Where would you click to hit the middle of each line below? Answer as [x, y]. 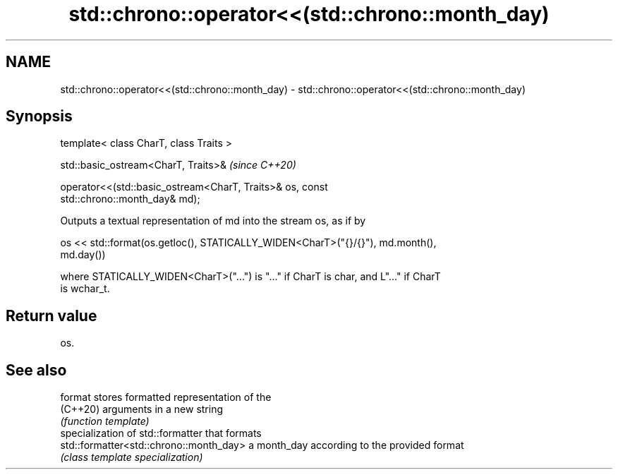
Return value [51, 315]
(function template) [105, 421]
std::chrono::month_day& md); [130, 199]
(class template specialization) [132, 457]
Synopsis [39, 116]
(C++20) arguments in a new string [142, 409]
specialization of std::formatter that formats [161, 433]
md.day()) [83, 255]
